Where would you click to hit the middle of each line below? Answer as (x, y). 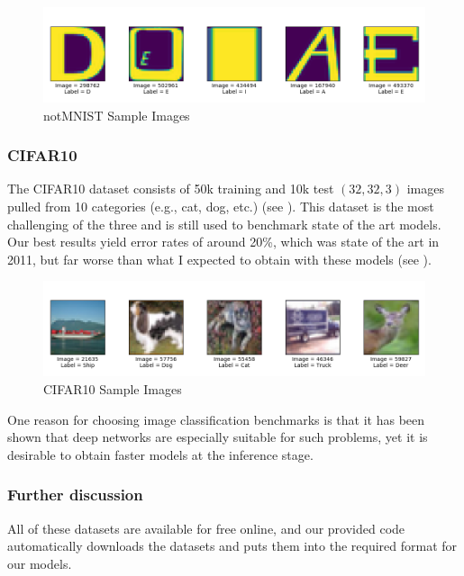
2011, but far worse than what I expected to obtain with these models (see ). (219, 259)
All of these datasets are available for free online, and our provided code (206, 528)
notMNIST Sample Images (117, 115)
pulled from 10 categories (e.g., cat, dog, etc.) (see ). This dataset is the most (221, 206)
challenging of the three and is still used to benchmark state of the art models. (224, 224)
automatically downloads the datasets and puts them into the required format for (232, 546)
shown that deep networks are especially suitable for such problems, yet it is (218, 437)
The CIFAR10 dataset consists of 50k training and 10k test (171, 189)
